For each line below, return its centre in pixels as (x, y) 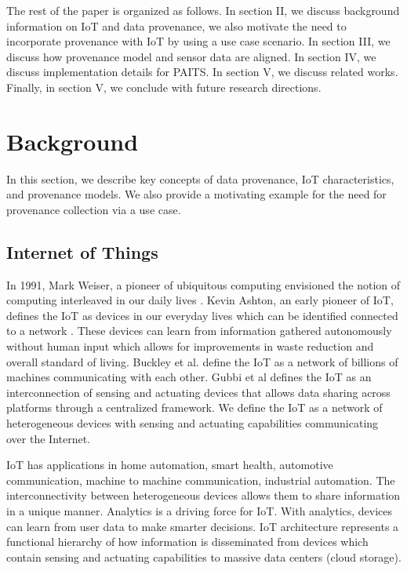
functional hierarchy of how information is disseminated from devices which (187, 542)
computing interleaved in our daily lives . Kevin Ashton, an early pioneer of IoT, (200, 300)
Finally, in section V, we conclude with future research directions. (164, 87)
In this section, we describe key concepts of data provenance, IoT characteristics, (200, 178)
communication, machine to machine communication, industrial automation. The (201, 480)
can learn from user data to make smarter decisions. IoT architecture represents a (203, 526)
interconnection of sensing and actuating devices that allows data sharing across (198, 392)
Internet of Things (82, 251)
